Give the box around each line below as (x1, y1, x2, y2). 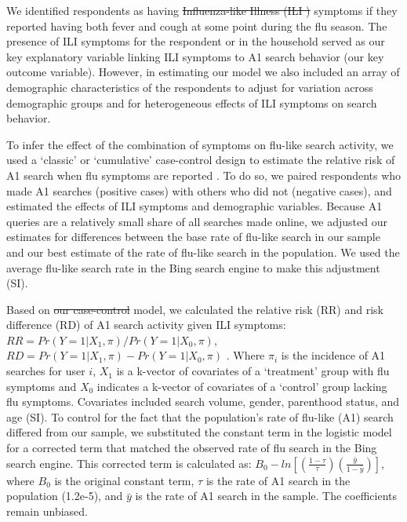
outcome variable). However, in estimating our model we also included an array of (6, 64, 400, 80)
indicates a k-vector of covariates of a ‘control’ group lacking (96, 378, 387, 394)
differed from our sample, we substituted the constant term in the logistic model (6, 424, 392, 440)
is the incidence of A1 (281, 347, 386, 363)
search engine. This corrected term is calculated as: (6, 454, 252, 471)
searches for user (6, 363, 85, 379)
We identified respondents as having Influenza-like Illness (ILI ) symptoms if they (6, 2, 398, 18)
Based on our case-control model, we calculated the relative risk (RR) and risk (6, 301, 383, 317)
